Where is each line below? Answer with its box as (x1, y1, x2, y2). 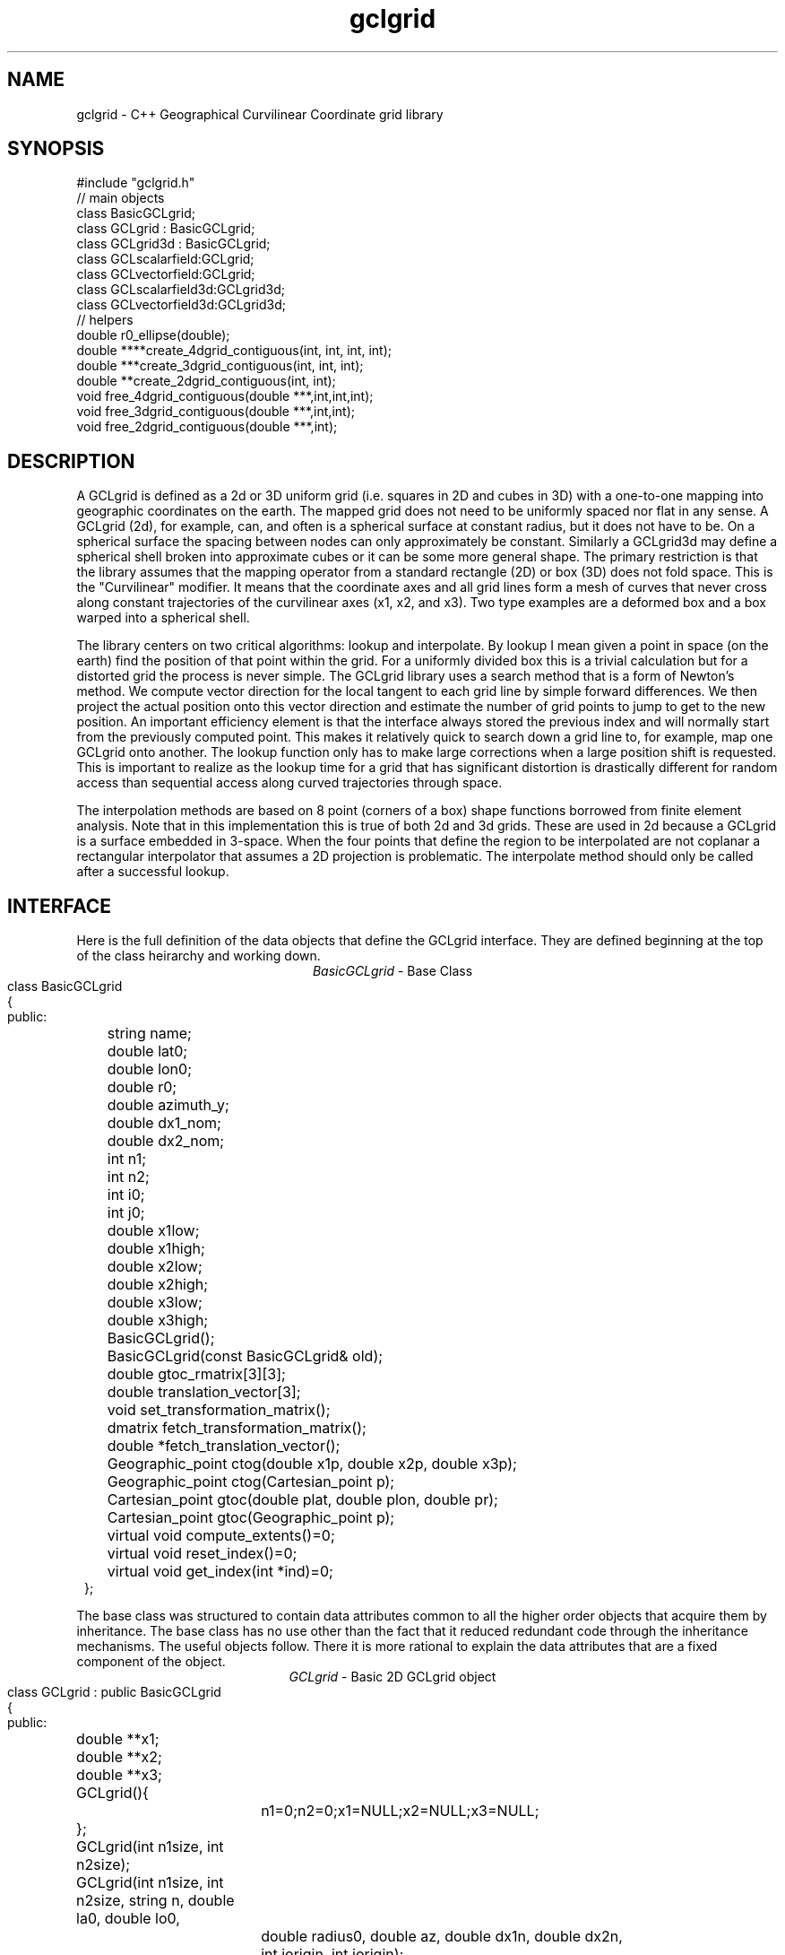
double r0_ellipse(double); (76, 327, 230, 343)
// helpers (76, 312, 134, 328)
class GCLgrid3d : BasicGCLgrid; (76, 236, 271, 252)
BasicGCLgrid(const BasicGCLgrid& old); (107, 1347, 384, 1366)
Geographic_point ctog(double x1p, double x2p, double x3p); (107, 1455, 517, 1473)
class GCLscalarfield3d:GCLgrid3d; (76, 282, 286, 298)
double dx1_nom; (107, 1114, 221, 1133)
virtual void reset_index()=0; (107, 1544, 298, 1563)
